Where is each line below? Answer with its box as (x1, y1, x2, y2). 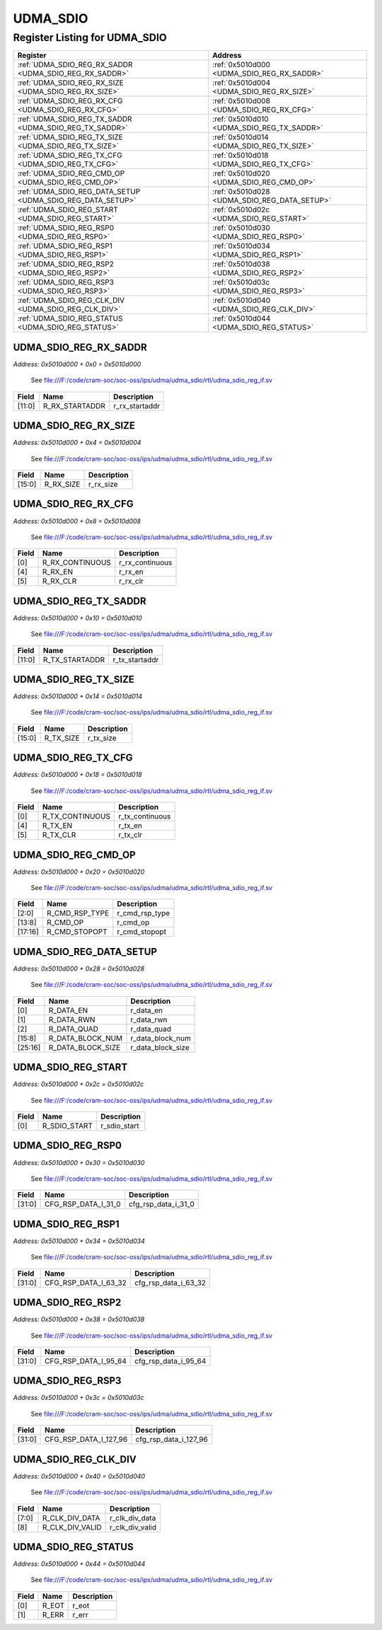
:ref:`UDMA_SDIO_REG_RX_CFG (17, 96, 123, 106)
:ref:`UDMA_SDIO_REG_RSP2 (17, 259, 115, 269)
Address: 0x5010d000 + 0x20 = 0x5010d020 (13, 867, 145, 876)
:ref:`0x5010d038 (212, 259, 270, 269)
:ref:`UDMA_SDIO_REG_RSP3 (17, 277, 115, 287)
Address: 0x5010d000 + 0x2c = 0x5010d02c (13, 1080, 144, 1089)
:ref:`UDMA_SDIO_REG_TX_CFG (17, 151, 123, 161)
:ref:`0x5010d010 (212, 114, 269, 124)
